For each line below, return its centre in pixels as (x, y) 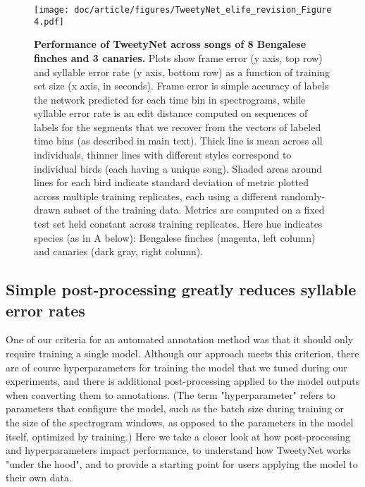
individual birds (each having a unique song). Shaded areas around (178, 168)
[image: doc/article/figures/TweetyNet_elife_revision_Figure (183, 10)
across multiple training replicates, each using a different (156, 196)
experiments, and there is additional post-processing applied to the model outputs (183, 381)
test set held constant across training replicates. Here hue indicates (178, 224)
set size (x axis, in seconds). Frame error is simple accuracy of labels (181, 86)
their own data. (39, 477)
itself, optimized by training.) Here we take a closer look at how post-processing (178, 436)
